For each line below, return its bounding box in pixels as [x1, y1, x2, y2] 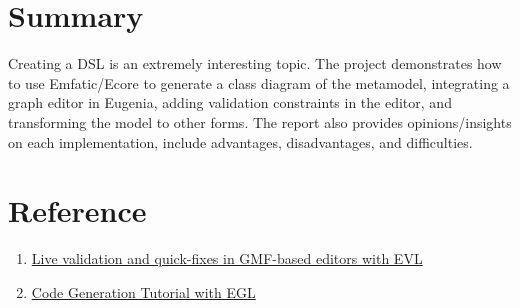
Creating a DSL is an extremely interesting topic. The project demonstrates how [8, 53, 502, 74]
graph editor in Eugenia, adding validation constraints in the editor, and [8, 92, 452, 113]
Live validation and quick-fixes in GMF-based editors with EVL [31, 248, 423, 269]
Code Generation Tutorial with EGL [31, 281, 256, 302]
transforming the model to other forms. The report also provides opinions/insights [8, 111, 512, 132]
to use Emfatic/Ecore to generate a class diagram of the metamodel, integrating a [8, 72, 510, 93]
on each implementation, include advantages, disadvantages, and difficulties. [8, 131, 473, 152]
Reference [8, 190, 147, 231]
